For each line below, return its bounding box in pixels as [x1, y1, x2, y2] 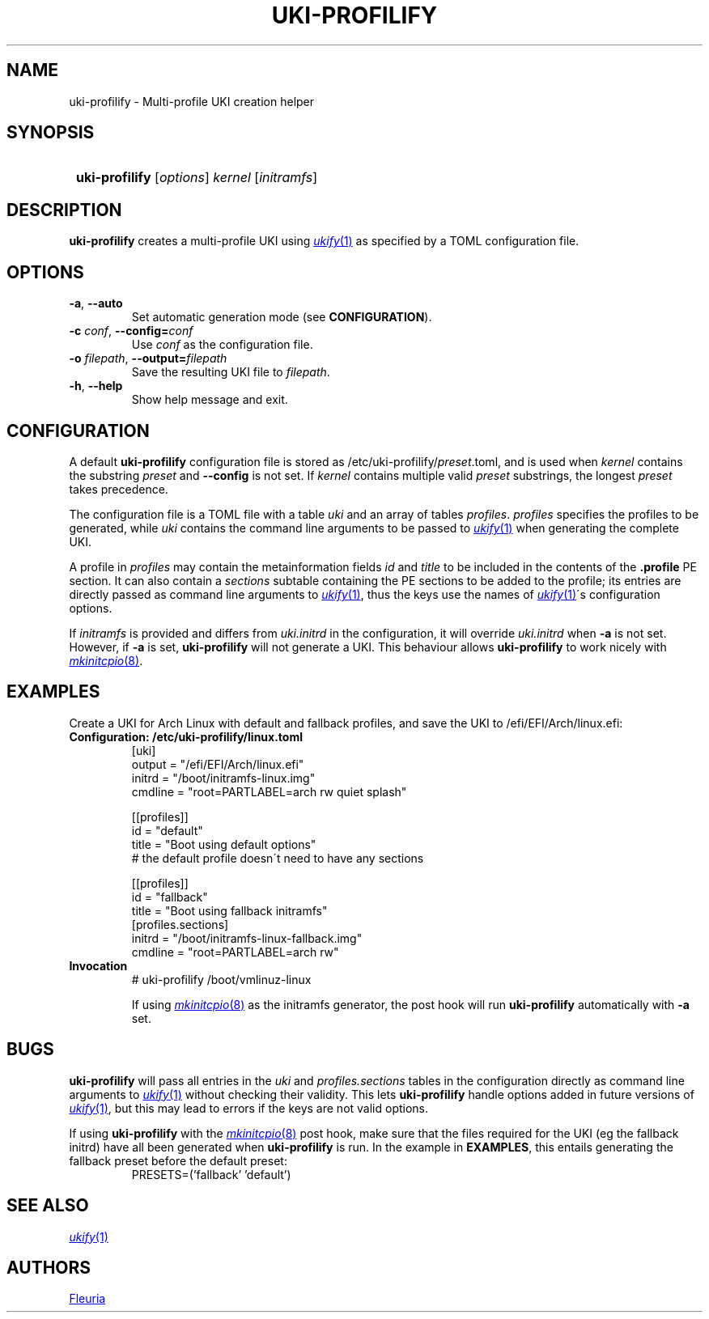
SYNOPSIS [6, 122, 95, 143]
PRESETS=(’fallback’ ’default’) [131, 1167, 291, 1181]
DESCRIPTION [6, 199, 122, 220]
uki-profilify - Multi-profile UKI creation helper [69, 94, 315, 108]
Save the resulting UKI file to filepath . [131, 365, 330, 380]
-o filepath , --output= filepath [69, 351, 227, 366]
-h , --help [69, 379, 123, 393]
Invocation [69, 958, 128, 973]
